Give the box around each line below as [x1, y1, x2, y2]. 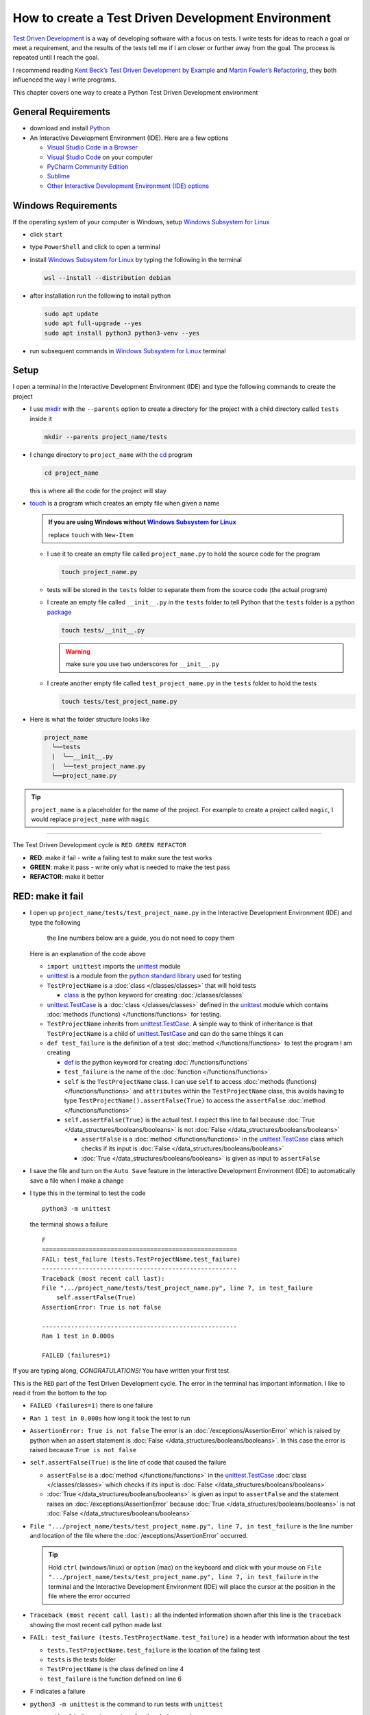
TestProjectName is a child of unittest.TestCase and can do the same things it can [47, 1029, 284, 1037]
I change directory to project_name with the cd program [29, 450, 193, 459]
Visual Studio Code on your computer [47, 153, 153, 161]
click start [29, 230, 63, 239]
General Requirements [12, 106, 111, 118]
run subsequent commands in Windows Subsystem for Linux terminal [29, 346, 226, 355]
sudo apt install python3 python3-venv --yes [44, 329, 200, 337]
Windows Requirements [12, 200, 118, 211]
